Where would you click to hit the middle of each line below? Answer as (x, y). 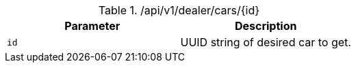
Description (266, 26)
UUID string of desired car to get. (266, 42)
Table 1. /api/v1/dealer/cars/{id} (179, 10)
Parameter (92, 26)
